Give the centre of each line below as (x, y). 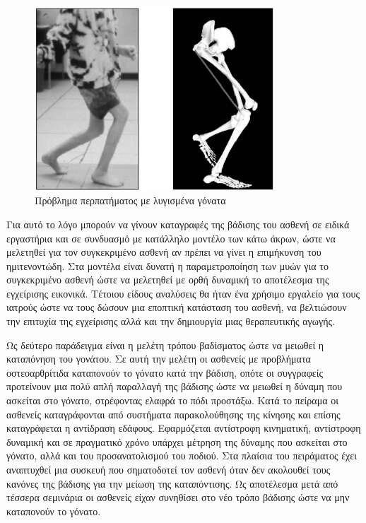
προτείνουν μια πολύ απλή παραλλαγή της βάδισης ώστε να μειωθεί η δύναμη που (175, 386)
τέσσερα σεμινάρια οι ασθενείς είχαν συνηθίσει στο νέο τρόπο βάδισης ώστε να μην (178, 497)
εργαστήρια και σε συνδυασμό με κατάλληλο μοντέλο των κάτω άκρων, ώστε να (171, 238)
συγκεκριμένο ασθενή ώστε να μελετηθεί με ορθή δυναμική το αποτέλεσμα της (168, 280)
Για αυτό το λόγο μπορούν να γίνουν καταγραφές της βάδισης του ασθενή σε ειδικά (178, 224)
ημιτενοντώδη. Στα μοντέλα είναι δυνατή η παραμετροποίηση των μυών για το (167, 265)
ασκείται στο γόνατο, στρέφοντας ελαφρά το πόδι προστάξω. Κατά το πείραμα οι (172, 400)
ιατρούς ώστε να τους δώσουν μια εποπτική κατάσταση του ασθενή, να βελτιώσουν (177, 307)
